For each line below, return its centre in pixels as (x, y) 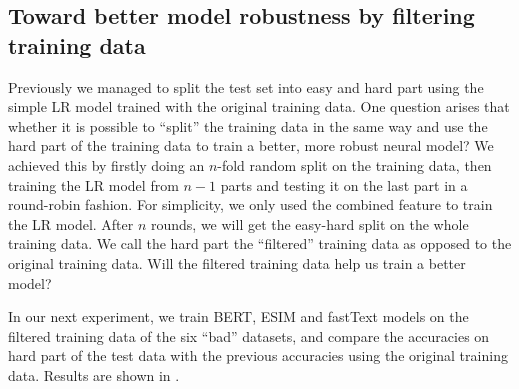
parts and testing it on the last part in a (344, 184)
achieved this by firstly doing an (106, 164)
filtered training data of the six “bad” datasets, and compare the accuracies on (249, 335)
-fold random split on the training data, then (354, 164)
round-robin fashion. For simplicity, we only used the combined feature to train (250, 204)
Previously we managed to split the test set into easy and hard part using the (246, 86)
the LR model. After (71, 223)
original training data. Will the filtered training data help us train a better (237, 262)
